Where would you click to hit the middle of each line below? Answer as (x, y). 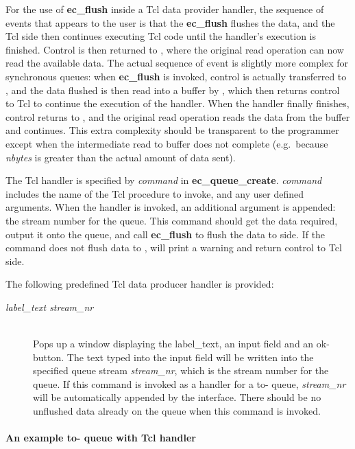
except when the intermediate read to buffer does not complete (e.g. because (167, 143)
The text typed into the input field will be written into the (190, 357)
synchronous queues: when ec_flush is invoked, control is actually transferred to (176, 76)
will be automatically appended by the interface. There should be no (177, 397)
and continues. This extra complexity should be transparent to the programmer (172, 130)
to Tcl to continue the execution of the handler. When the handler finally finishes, (177, 103)
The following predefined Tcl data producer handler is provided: (140, 284)
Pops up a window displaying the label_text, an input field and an (173, 344)
